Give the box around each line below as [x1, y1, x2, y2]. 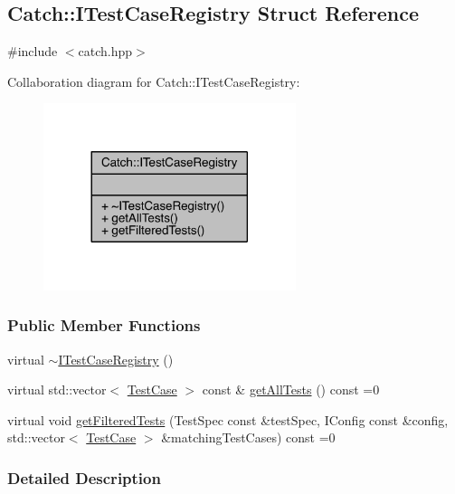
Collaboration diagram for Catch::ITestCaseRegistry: [7, 71, 300, 90]
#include [7, 42, 58, 61]
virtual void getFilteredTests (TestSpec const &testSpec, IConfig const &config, [7, 410, 449, 429]
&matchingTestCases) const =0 [161, 428, 336, 447]
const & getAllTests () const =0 [202, 380, 380, 399]
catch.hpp [78, 42, 133, 61]
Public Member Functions [7, 314, 201, 337]
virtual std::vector [7, 380, 107, 399]
